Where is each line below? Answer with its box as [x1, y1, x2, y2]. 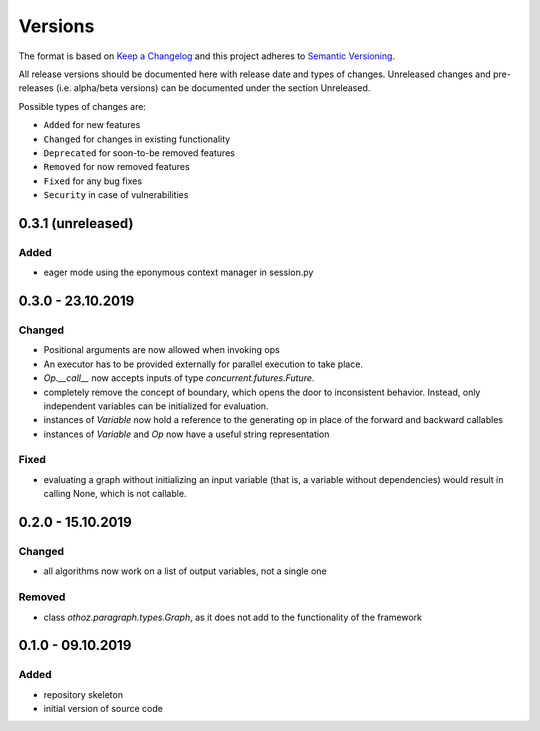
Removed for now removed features [43, 161, 190, 173]
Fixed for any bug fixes [43, 175, 143, 187]
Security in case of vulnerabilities [43, 189, 189, 201]
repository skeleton [43, 688, 124, 700]
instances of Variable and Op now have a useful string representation [43, 428, 330, 440]
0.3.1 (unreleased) [18, 215, 134, 232]
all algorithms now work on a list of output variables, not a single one [43, 565, 327, 577]
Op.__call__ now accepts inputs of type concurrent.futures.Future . [43, 372, 315, 384]
